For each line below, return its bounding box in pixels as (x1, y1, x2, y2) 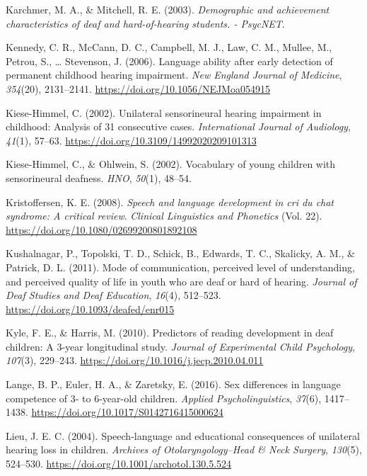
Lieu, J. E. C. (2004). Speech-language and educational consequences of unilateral (6, 428, 360, 443)
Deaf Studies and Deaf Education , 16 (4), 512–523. (6, 288, 221, 302)
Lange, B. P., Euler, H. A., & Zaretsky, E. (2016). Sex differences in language (6, 377, 341, 392)
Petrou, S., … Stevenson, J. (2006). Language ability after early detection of (6, 53, 333, 68)
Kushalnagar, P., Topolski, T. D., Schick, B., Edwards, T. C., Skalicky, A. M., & (6, 246, 355, 261)
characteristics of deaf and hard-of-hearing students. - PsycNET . (6, 16, 285, 30)
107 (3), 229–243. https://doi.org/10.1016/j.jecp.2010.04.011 (6, 353, 264, 368)
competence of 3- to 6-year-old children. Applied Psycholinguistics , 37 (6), (6, 390, 322, 405)
